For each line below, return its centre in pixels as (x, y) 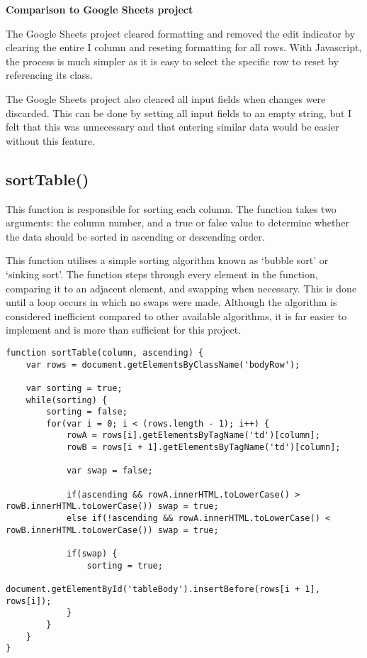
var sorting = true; (74, 388)
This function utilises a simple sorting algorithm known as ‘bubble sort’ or (167, 260)
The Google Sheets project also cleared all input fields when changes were (166, 98)
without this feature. (50, 140)
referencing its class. (49, 75)
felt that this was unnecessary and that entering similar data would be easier (173, 127)
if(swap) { (92, 554)
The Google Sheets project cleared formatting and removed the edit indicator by (181, 33)
